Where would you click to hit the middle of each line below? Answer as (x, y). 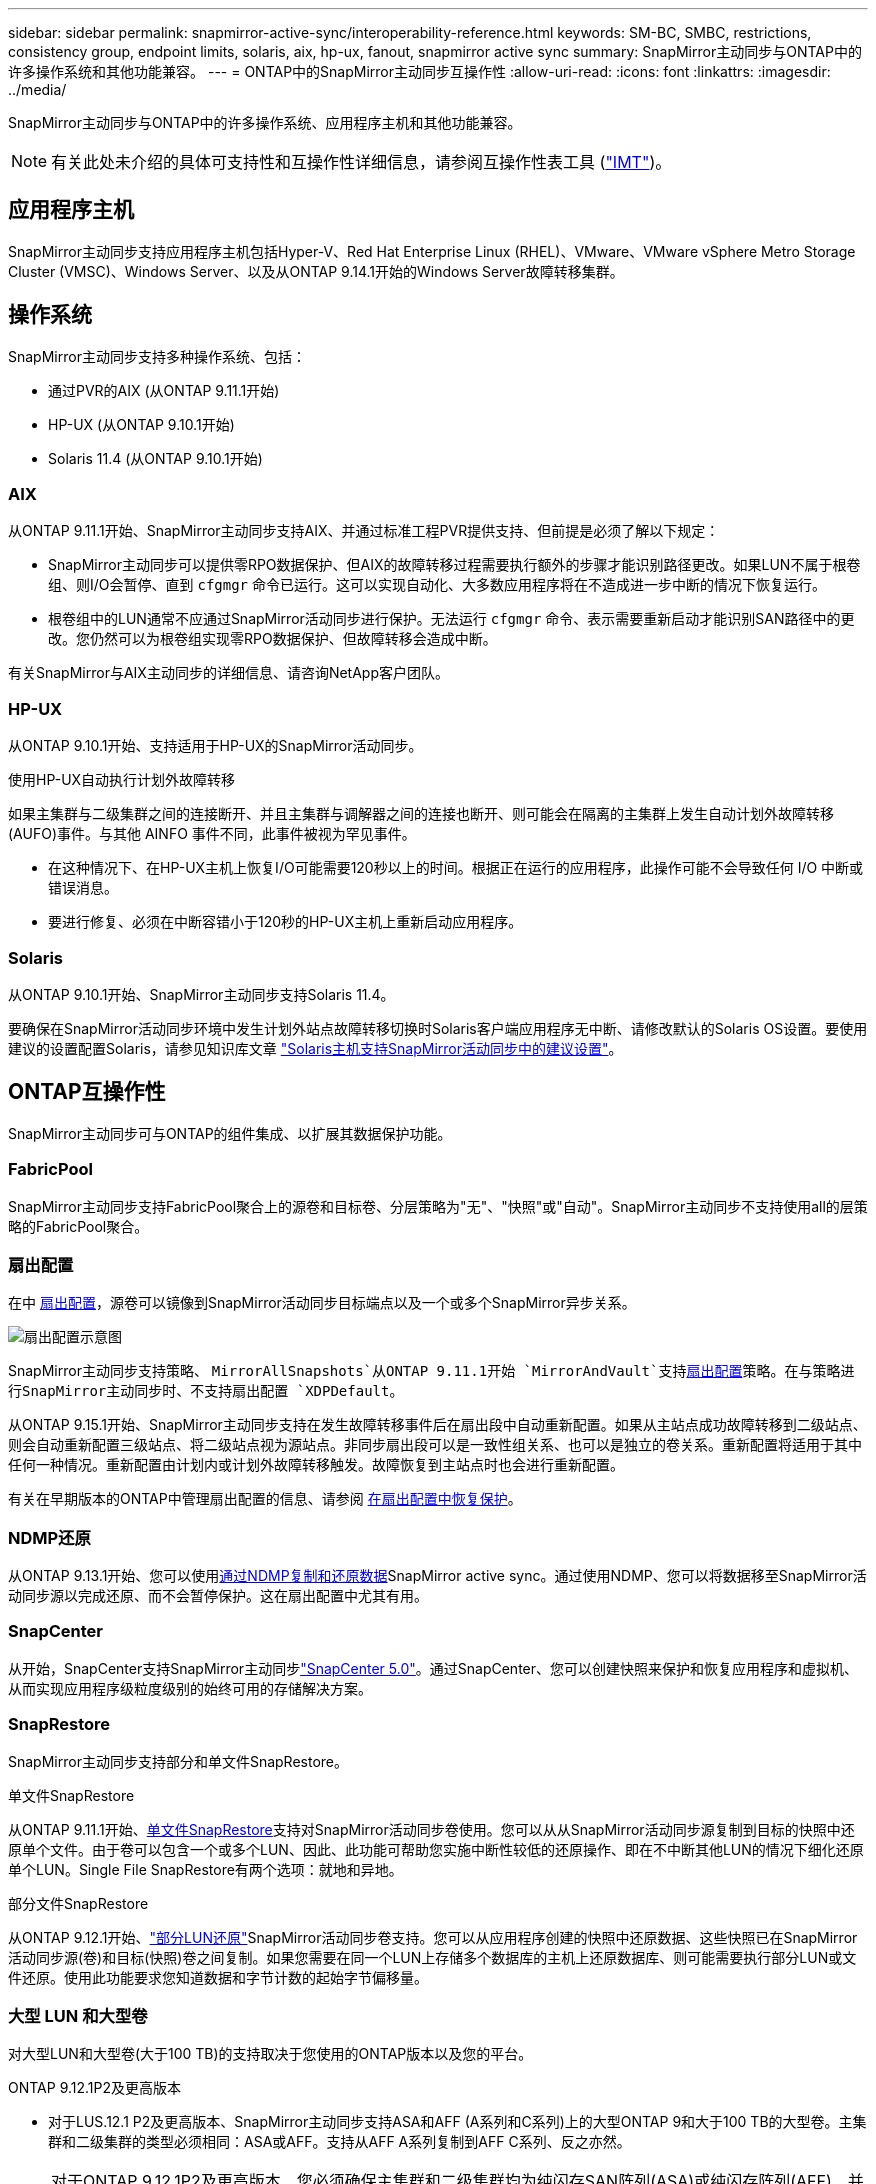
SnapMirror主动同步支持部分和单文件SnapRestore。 (178, 1761)
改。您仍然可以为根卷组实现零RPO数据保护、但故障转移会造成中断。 (272, 639)
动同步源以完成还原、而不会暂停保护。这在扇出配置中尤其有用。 (218, 1596)
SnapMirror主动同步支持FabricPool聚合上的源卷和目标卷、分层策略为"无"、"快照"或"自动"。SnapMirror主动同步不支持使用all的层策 (438, 1206)
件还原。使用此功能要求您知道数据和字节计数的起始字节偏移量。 (218, 1977)
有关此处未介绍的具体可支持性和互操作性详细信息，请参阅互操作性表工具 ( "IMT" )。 (361, 162)
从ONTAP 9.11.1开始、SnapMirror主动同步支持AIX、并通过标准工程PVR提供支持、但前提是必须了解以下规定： (364, 531)
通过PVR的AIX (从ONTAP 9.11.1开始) (164, 390)
